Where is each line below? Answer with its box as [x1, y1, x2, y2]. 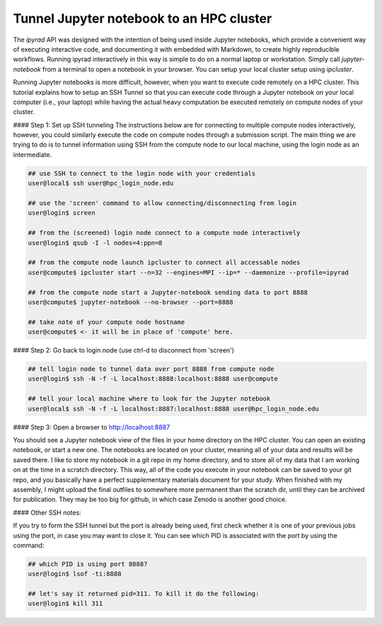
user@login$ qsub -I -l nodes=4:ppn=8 [28, 239, 163, 247]
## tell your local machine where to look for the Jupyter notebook [28, 395, 271, 403]
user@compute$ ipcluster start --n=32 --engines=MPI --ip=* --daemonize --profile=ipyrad [28, 268, 349, 276]
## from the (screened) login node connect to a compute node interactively [28, 229, 301, 237]
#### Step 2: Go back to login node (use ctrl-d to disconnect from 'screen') [13, 346, 235, 355]
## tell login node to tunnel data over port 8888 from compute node [28, 365, 274, 373]
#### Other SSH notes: [13, 508, 81, 517]
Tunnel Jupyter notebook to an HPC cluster [13, 11, 272, 26]
